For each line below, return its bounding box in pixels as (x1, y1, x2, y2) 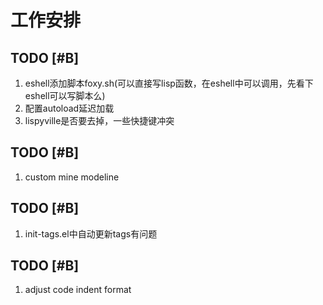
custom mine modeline (24, 171, 120, 183)
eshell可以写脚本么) (24, 90, 106, 101)
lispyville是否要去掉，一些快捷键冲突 (24, 115, 175, 126)
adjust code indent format (24, 284, 132, 296)
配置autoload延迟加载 (24, 102, 115, 114)
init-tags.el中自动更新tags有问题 (24, 227, 158, 240)
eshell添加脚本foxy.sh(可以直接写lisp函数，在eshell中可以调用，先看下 (24, 77, 314, 89)
